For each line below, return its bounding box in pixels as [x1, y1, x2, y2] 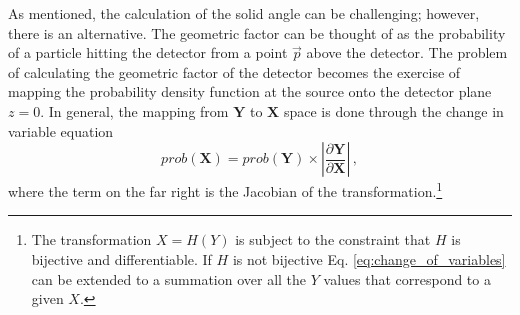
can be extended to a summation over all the [31, 268, 307, 289]
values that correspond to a [323, 268, 491, 289]
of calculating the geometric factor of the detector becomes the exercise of [8, 61, 461, 82]
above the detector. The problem [306, 42, 508, 63]
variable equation [8, 120, 114, 141]
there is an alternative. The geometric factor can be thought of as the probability [8, 22, 506, 43]
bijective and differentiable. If [31, 249, 212, 269]
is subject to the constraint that [235, 229, 431, 250]
